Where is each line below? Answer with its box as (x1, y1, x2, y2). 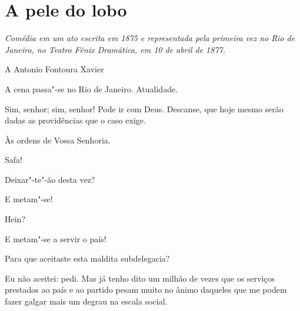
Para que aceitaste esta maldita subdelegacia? (5, 252, 170, 265)
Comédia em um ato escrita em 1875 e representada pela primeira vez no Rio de (5, 32, 295, 44)
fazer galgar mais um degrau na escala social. (5, 295, 168, 307)
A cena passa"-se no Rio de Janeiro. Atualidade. (5, 82, 178, 95)
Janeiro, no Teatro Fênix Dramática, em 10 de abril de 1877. (5, 43, 226, 55)
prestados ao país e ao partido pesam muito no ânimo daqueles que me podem (5, 283, 287, 296)
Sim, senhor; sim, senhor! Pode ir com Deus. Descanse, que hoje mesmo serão (5, 102, 284, 115)
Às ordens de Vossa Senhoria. (5, 133, 111, 146)
